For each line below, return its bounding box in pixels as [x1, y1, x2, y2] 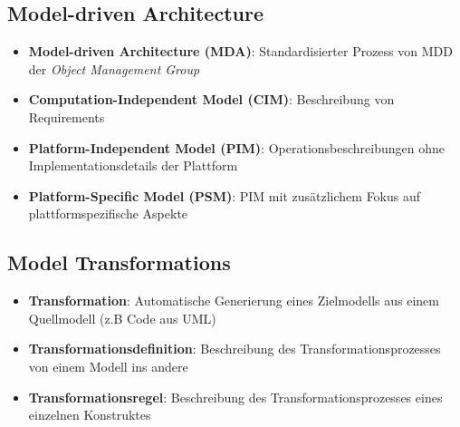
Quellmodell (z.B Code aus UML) [28, 308, 216, 327]
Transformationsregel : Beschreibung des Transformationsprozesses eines [28, 387, 443, 406]
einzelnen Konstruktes [28, 405, 151, 424]
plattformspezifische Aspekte [28, 204, 188, 223]
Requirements [28, 107, 105, 126]
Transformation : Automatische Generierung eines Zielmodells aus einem [28, 291, 439, 310]
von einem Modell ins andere [28, 356, 188, 375]
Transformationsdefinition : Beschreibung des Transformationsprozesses [28, 339, 441, 358]
